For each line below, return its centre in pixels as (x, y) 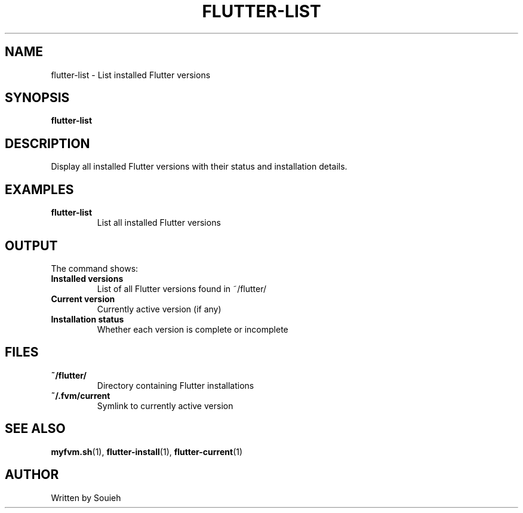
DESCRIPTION (47, 143)
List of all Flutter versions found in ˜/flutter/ (182, 288)
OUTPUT (31, 245)
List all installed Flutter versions (159, 223)
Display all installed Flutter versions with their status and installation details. (199, 167)
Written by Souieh (86, 497)
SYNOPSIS (37, 98)
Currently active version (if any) (159, 309)
